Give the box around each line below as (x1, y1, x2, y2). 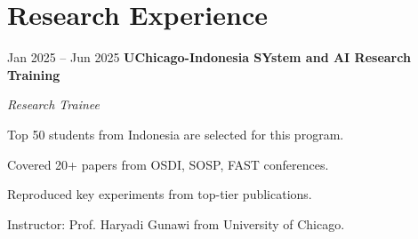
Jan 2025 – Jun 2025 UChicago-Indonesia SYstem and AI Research (7, 48, 411, 67)
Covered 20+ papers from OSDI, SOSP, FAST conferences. (7, 155, 329, 173)
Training (7, 65, 60, 84)
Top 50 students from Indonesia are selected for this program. (7, 124, 344, 143)
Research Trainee (7, 95, 100, 114)
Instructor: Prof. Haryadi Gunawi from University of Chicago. (7, 214, 345, 233)
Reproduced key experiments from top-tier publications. (7, 185, 312, 203)
